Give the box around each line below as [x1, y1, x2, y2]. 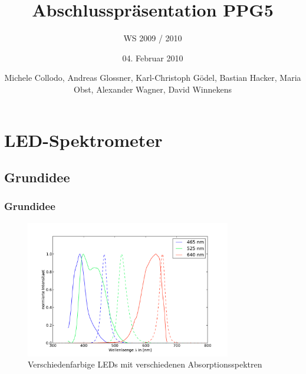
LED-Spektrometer [4, 127, 163, 152]
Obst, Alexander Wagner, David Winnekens [73, 83, 232, 95]
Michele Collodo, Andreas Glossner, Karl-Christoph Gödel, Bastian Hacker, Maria [4, 71, 301, 84]
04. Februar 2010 [122, 51, 183, 64]
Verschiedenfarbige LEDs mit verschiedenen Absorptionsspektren [28, 358, 262, 370]
